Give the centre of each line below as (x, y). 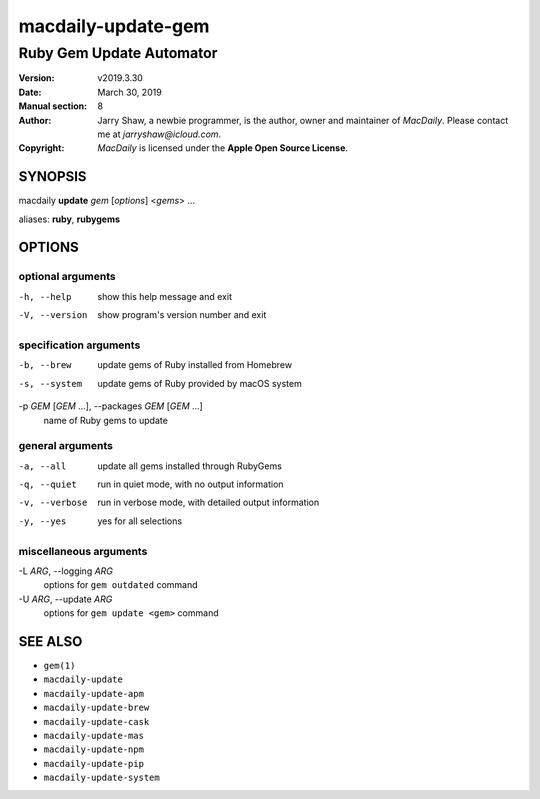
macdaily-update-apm (94, 693)
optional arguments (67, 277)
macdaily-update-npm (94, 749)
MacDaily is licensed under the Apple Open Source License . (223, 148)
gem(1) (59, 666)
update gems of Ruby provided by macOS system (199, 383)
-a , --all (42, 466)
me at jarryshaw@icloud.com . (159, 134)
